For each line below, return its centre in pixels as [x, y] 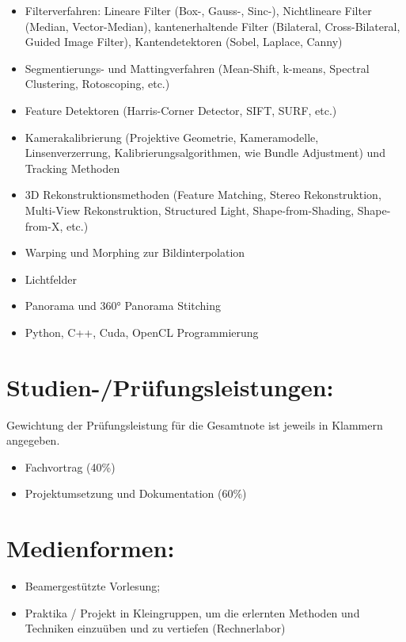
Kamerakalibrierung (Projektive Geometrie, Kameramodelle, [172, 137]
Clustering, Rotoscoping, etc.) [97, 84]
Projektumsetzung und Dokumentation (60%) [136, 493]
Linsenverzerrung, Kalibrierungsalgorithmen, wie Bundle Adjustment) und [205, 153]
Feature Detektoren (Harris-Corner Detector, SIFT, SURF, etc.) [181, 110]
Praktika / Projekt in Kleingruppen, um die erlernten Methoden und [192, 612]
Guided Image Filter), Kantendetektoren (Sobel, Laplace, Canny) [184, 42]
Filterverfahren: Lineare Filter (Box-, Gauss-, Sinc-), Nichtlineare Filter [198, 10]
